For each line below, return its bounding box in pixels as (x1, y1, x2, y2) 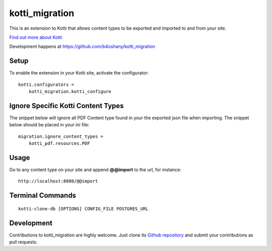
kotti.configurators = (18, 81, 75, 88)
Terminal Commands (9, 191, 77, 200)
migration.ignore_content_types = (18, 133, 103, 139)
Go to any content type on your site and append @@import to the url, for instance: (9, 166, 181, 173)
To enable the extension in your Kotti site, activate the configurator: (9, 70, 149, 76)
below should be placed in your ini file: (9, 122, 90, 128)
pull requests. (9, 239, 38, 245)
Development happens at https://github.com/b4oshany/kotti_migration (9, 43, 156, 50)
